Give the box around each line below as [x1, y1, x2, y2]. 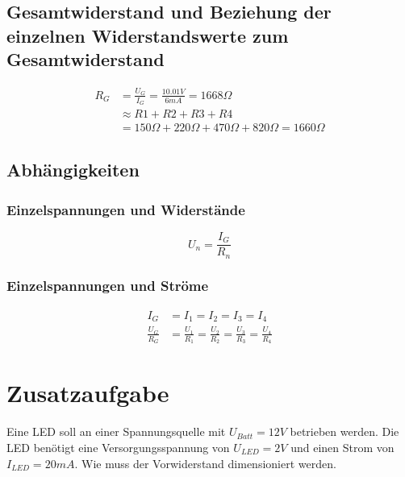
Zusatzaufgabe [6, 376, 169, 409]
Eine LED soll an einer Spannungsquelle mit [6, 423, 226, 440]
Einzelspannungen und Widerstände [6, 199, 245, 219]
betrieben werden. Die [290, 423, 399, 440]
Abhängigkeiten [6, 157, 140, 182]
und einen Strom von [290, 438, 395, 455]
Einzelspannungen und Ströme [6, 276, 209, 296]
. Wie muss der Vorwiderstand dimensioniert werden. [74, 454, 336, 471]
